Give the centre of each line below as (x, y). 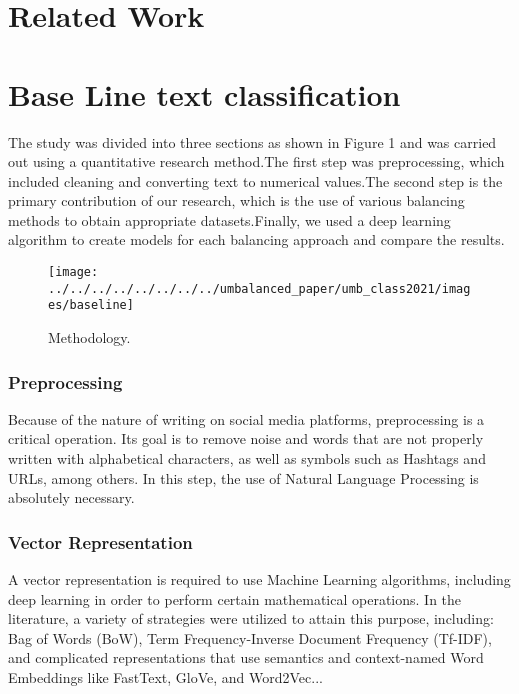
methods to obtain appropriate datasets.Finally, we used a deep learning (229, 219)
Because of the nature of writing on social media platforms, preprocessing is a (246, 418)
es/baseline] (91, 305)
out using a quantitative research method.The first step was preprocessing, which (256, 161)
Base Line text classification (204, 93)
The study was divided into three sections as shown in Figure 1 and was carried (252, 141)
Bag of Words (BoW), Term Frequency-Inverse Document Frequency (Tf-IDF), (250, 637)
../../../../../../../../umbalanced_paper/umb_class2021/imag (259, 288)
